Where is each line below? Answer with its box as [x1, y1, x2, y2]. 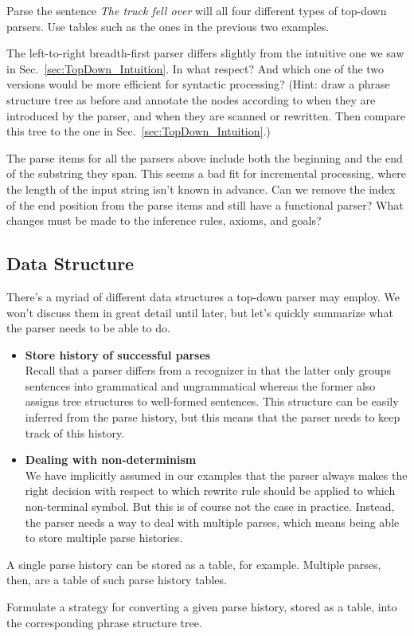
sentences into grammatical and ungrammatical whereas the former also [25, 377, 376, 394]
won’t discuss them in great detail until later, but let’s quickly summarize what [6, 304, 393, 320]
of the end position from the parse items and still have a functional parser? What [6, 196, 404, 213]
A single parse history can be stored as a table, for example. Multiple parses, [6, 556, 381, 572]
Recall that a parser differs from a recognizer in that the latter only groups [25, 362, 392, 379]
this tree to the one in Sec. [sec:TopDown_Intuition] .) [6, 123, 271, 139]
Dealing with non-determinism [25, 451, 197, 468]
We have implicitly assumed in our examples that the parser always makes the [25, 466, 408, 483]
